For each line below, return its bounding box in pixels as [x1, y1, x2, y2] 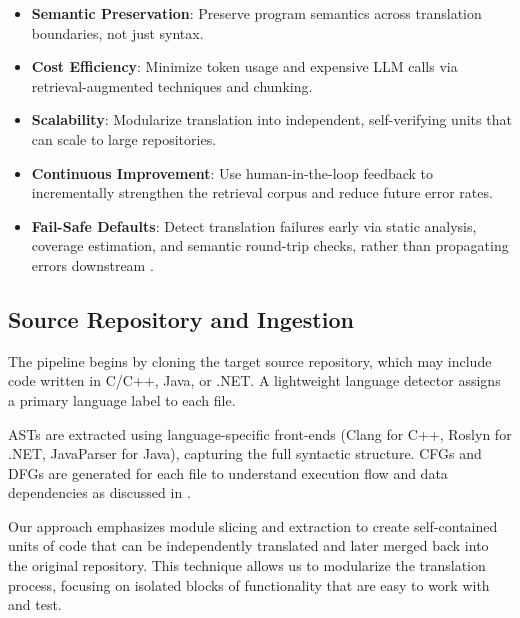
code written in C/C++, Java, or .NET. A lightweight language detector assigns [8, 370, 501, 391]
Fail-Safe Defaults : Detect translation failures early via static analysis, [31, 215, 477, 236]
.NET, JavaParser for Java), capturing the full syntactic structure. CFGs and [8, 443, 482, 464]
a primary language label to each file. [8, 389, 236, 410]
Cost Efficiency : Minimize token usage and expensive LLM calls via [31, 56, 458, 77]
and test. [8, 594, 62, 615]
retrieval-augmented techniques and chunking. [31, 75, 313, 96]
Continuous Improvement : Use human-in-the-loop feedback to [31, 162, 434, 183]
